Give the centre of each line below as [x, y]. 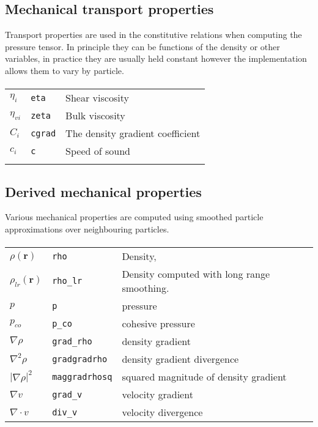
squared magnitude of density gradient [204, 377]
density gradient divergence [180, 359]
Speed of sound [98, 151]
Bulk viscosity [95, 116]
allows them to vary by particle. [65, 70]
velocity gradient [157, 395]
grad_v [67, 394]
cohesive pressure [158, 324]
